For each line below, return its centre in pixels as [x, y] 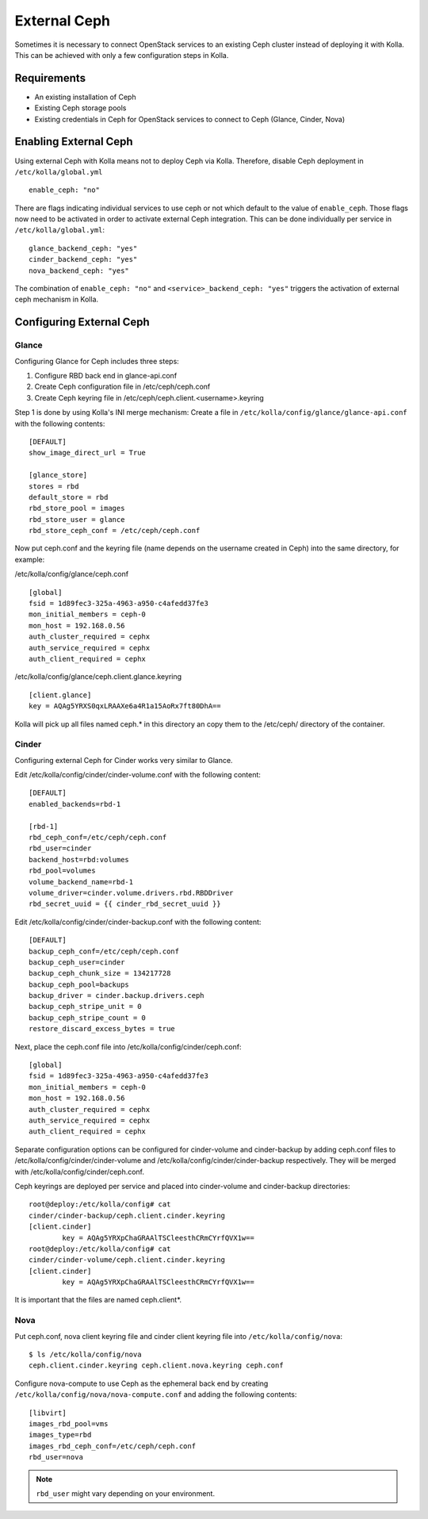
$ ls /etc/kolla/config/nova [85, 1354]
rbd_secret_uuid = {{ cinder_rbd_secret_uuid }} [125, 904]
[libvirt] [48, 1413]
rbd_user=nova [56, 1457]
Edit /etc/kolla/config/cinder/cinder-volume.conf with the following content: [138, 775]
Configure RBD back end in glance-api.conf [106, 375]
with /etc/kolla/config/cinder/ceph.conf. [80, 1172]
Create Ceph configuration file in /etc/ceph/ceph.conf [122, 387]
